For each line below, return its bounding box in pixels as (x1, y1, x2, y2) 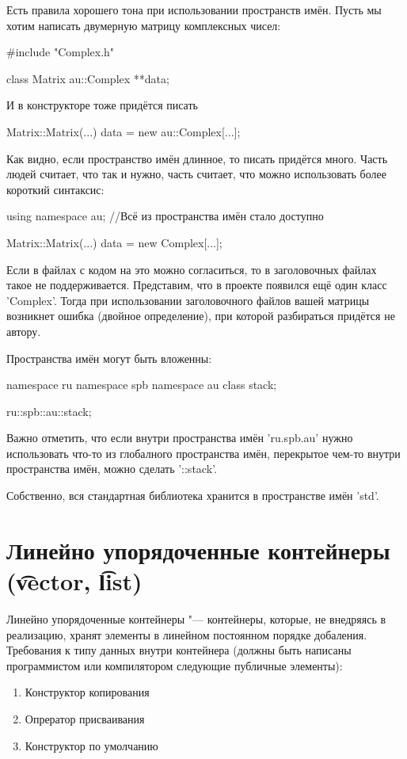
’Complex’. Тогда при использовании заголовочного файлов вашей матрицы (6, 292, 370, 308)
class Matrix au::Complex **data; (6, 70, 169, 86)
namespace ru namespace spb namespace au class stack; (6, 376, 277, 393)
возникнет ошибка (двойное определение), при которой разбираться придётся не (6, 307, 395, 324)
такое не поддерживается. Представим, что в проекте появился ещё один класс (6, 277, 387, 293)
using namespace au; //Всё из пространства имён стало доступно (6, 208, 324, 224)
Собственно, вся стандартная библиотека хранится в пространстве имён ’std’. (6, 487, 379, 504)
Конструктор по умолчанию (25, 737, 158, 753)
